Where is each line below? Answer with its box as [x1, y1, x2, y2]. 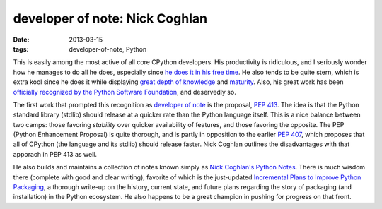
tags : [13, 44, 29, 53]
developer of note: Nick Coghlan [13, 11, 208, 26]
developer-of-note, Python [69, 44, 147, 53]
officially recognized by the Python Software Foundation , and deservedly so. [13, 88, 236, 96]
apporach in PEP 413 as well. [13, 150, 97, 158]
